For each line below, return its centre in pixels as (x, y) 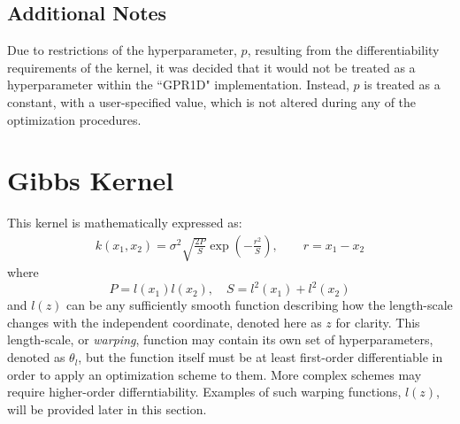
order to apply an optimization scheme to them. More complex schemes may (215, 374)
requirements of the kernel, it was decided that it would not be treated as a (211, 67)
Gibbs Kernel (91, 180)
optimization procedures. (74, 119)
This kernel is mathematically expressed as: (125, 223)
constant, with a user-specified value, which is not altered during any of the (212, 101)
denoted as (36, 357)
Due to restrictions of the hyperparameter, (122, 50)
